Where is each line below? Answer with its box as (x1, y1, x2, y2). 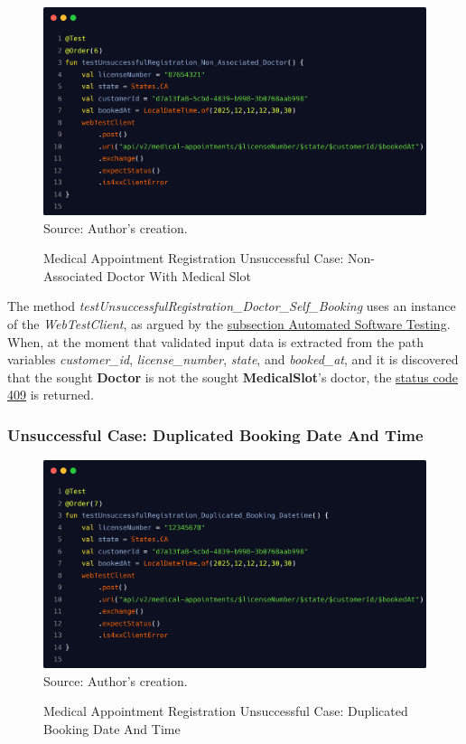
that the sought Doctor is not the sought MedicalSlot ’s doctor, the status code (7, 367, 459, 386)
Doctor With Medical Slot (107, 266, 251, 285)
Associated (43, 266, 103, 285)
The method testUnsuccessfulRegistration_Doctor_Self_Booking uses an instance (7, 297, 456, 315)
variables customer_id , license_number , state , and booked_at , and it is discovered (7, 350, 459, 369)
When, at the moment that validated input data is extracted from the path (7, 332, 424, 351)
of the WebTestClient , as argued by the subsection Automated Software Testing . (7, 314, 451, 333)
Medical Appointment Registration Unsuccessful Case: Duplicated (43, 702, 408, 720)
